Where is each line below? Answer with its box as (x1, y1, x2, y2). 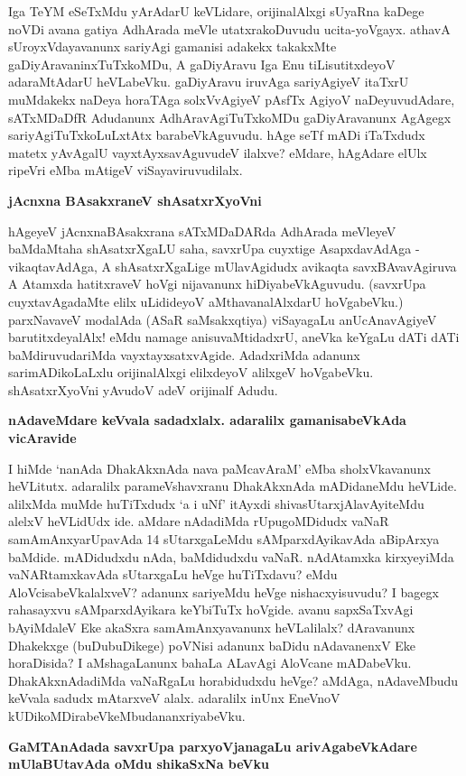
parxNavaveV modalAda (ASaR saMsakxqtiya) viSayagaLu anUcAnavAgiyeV (8, 309, 437, 328)
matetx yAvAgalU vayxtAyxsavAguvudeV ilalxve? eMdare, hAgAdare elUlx (8, 143, 427, 162)
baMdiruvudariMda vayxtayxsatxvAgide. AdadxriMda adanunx (8, 345, 360, 364)
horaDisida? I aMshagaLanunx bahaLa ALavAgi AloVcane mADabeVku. (8, 653, 412, 672)
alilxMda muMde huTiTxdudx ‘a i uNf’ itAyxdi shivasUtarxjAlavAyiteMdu (8, 494, 424, 513)
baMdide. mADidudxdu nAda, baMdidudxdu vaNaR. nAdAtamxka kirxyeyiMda (8, 547, 454, 566)
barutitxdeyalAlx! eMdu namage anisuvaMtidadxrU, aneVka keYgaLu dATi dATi (8, 328, 460, 346)
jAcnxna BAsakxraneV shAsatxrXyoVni (8, 190, 262, 209)
